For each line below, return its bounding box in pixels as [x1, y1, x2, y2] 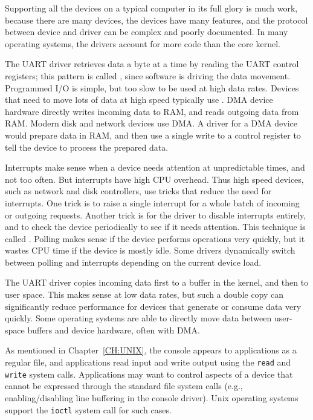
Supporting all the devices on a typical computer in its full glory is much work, [5, 2, 298, 14]
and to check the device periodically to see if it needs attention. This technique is [5, 220, 306, 233]
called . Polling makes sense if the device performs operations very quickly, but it [5, 232, 305, 244]
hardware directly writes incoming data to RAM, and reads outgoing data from [5, 105, 299, 117]
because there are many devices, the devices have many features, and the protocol [5, 13, 308, 26]
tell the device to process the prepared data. [5, 140, 169, 153]
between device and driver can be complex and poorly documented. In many [5, 25, 288, 38]
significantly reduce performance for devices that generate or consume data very [5, 300, 302, 312]
